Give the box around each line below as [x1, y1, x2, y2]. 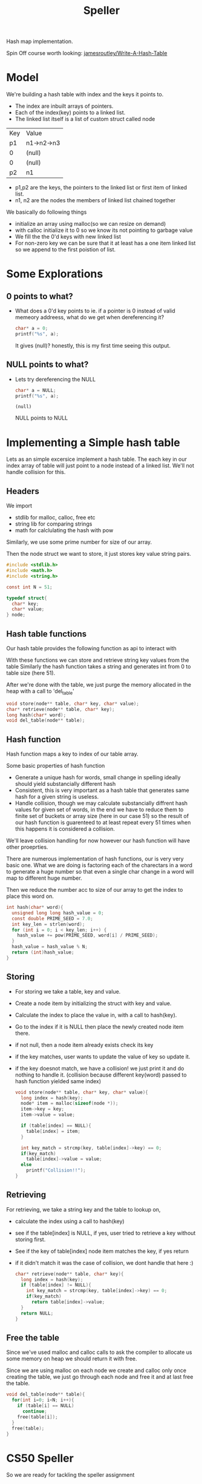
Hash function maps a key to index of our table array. [6, 750, 139, 757]
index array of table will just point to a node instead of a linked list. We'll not [6, 462, 195, 469]
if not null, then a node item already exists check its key [15, 1041, 154, 1048]
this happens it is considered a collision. [15, 825, 115, 833]
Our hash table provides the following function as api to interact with [6, 645, 177, 651]
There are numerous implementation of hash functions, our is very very [6, 855, 184, 863]
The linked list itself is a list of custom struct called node [15, 116, 155, 123]
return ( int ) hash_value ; [11, 949, 74, 955]
